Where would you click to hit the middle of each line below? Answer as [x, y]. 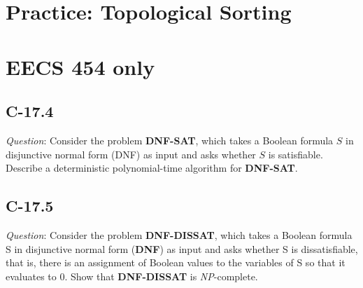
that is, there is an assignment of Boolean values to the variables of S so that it [176, 262]
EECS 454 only [80, 66]
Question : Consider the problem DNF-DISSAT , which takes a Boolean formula [179, 234]
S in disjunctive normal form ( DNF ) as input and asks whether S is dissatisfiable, [182, 248]
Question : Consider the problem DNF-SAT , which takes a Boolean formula [170, 140]
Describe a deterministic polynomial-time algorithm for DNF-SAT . [152, 168]
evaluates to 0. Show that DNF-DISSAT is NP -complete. [132, 276]
